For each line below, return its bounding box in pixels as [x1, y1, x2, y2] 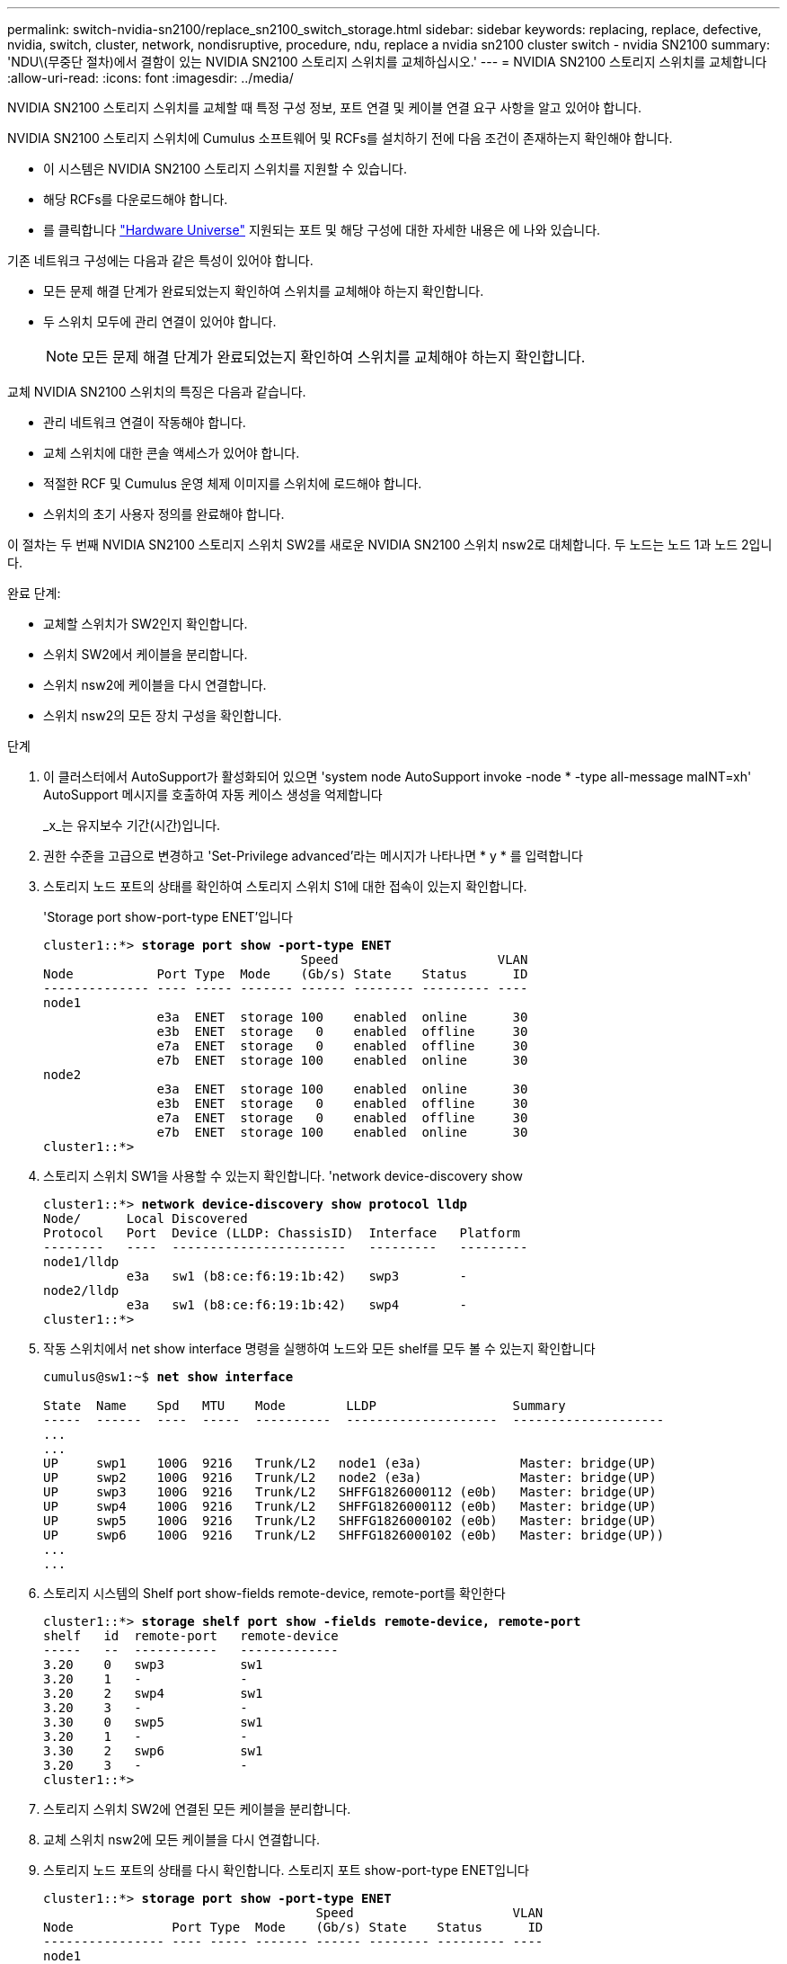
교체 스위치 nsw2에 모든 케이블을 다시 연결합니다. [43, 1832, 321, 1847]
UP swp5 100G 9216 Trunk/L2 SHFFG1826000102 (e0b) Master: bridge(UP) [43, 1513, 657, 1528]
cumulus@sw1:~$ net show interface [43, 1370, 294, 1384]
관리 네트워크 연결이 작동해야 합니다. [43, 415, 246, 430]
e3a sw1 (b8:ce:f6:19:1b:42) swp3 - [126, 1269, 468, 1283]
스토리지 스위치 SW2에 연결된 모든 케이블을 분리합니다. [43, 1801, 351, 1817]
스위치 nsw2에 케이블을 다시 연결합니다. [43, 677, 267, 692]
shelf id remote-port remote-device [43, 1629, 339, 1643]
